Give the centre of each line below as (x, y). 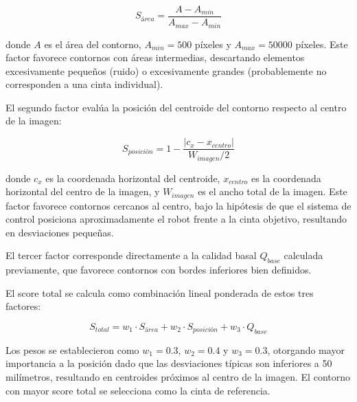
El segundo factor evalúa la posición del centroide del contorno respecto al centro (176, 107)
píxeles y (213, 44)
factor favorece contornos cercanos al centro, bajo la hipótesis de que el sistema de (178, 205)
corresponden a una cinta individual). (84, 84)
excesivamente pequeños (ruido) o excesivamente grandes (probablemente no (166, 70)
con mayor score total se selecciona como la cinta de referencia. (138, 390)
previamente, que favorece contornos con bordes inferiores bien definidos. (159, 270)
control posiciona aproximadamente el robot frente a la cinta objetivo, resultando (176, 219)
